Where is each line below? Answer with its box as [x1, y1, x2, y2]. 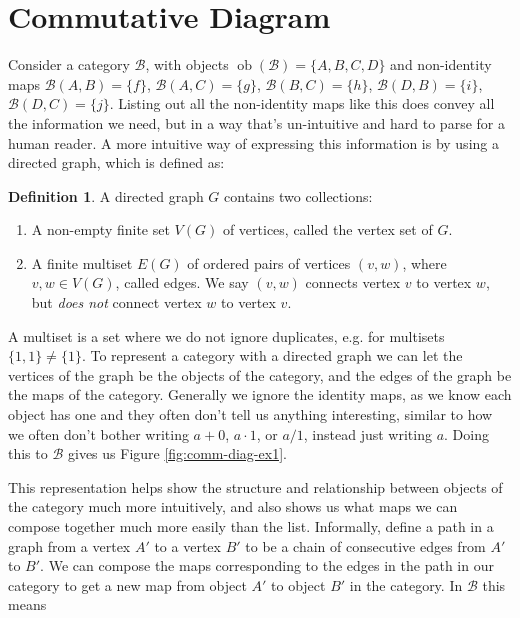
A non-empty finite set [31, 219, 170, 240]
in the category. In [349, 574, 463, 595]
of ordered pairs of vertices [187, 252, 351, 273]
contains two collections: [224, 185, 373, 206]
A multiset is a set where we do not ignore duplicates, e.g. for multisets [8, 325, 445, 346]
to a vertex [154, 535, 221, 556]
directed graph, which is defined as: [8, 152, 225, 173]
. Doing [444, 423, 489, 444]
